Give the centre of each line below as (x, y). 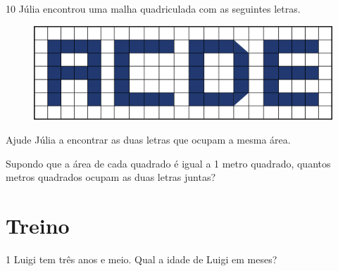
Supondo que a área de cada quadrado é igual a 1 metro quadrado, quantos (168, 163)
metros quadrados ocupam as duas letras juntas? (111, 177)
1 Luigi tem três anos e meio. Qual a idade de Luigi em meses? (142, 259)
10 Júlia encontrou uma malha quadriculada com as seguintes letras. (153, 8)
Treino (38, 225)
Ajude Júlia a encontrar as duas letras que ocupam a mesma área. (148, 139)
